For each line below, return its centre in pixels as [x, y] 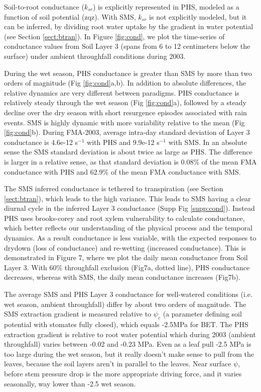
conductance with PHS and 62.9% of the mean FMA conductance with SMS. [122, 171]
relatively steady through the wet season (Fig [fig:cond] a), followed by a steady [125, 102]
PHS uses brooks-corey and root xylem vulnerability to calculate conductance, [124, 218]
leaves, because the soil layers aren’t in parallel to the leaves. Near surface [118, 364]
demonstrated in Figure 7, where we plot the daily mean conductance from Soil [126, 257]
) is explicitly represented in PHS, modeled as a [166, 7]
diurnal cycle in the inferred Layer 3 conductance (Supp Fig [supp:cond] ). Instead [129, 208]
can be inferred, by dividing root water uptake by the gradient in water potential [129, 26]
